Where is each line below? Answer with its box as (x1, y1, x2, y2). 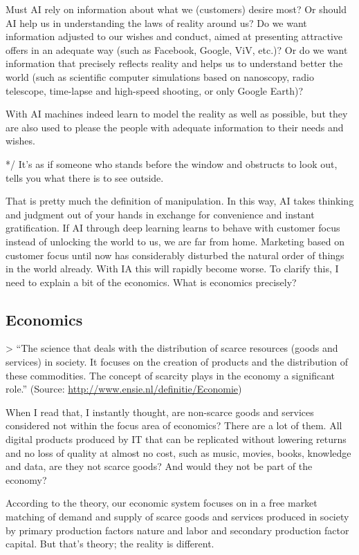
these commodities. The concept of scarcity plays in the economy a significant (6, 368, 335, 382)
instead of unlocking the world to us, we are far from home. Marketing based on (6, 234, 345, 248)
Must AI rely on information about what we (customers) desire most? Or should (6, 2, 347, 16)
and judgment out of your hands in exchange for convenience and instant (6, 207, 315, 221)
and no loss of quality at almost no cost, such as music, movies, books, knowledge (6, 445, 351, 460)
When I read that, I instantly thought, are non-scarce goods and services (6, 404, 314, 419)
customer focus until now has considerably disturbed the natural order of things (6, 247, 344, 262)
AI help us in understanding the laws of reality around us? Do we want (6, 15, 307, 30)
